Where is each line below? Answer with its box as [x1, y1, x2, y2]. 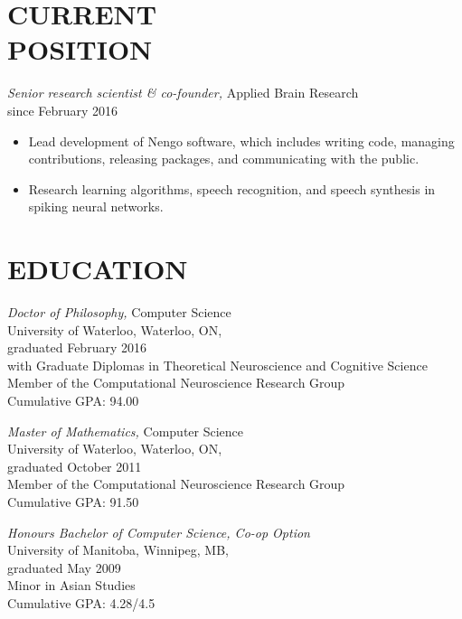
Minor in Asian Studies [7, 576, 136, 595]
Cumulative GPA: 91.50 [7, 492, 139, 511]
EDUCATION [7, 250, 188, 287]
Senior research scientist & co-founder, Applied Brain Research [7, 83, 359, 102]
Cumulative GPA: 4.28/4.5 [7, 593, 156, 612]
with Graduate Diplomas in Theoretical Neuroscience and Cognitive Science [7, 355, 428, 374]
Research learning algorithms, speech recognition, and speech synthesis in [28, 179, 436, 198]
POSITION [7, 31, 153, 68]
